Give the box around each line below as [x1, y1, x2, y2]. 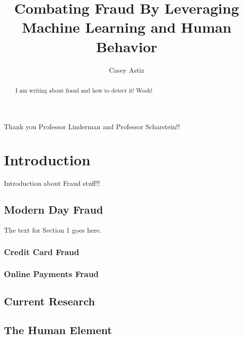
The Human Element [4, 322, 112, 337]
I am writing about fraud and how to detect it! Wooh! [15, 86, 152, 94]
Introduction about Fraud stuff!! [4, 178, 100, 188]
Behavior [96, 36, 157, 56]
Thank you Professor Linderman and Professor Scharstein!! [4, 121, 180, 131]
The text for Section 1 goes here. [4, 225, 102, 235]
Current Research [4, 293, 95, 308]
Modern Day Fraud [4, 202, 103, 217]
